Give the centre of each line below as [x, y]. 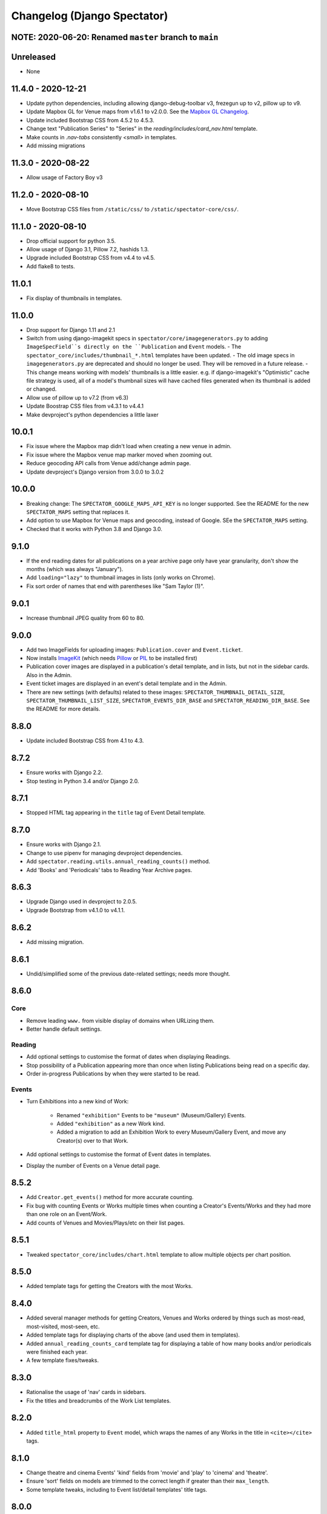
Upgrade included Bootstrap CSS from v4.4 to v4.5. [91, 258]
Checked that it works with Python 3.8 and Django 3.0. [94, 529]
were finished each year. [57, 1352]
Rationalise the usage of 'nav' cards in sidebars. [86, 1392]
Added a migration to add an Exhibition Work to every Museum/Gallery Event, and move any [171, 1132]
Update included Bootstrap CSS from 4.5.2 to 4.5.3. [90, 120]
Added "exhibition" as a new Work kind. [111, 1124]
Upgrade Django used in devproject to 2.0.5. [82, 902]
